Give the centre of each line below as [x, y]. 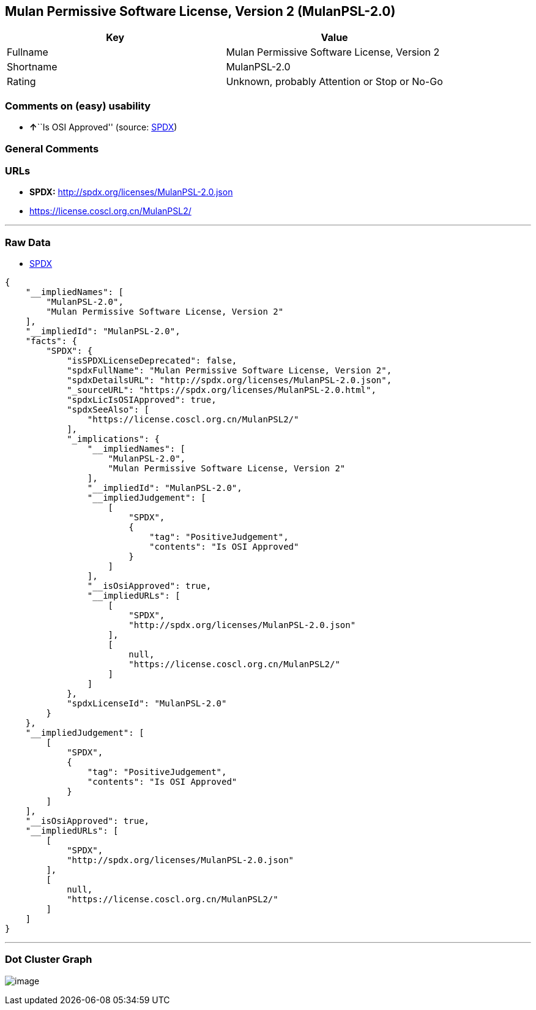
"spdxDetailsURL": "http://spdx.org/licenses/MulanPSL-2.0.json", [229, 380]
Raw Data [28, 242]
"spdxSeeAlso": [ [108, 410]
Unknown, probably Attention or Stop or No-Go [334, 82]
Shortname [32, 67]
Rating [21, 82]
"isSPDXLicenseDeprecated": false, [152, 361]
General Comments [52, 148]
